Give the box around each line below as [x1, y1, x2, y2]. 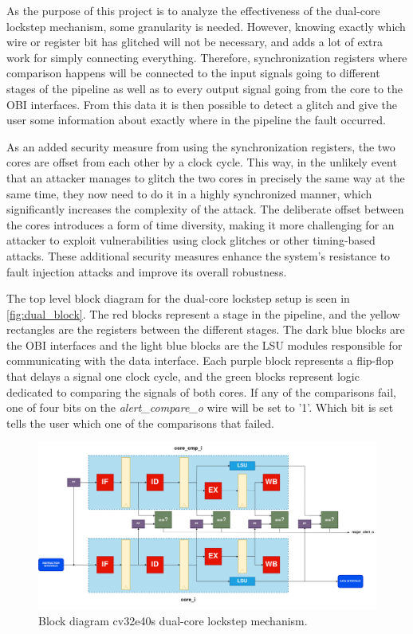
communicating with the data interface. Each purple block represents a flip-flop [6, 352, 394, 369]
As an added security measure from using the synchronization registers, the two [6, 138, 395, 155]
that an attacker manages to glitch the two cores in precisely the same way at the [6, 169, 405, 186]
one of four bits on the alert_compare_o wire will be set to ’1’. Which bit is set [6, 399, 394, 416]
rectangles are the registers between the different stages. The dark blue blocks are [6, 321, 405, 338]
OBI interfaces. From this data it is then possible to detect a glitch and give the [6, 96, 398, 112]
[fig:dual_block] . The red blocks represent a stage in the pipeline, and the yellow [6, 305, 400, 322]
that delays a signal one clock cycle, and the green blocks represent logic [6, 368, 360, 385]
